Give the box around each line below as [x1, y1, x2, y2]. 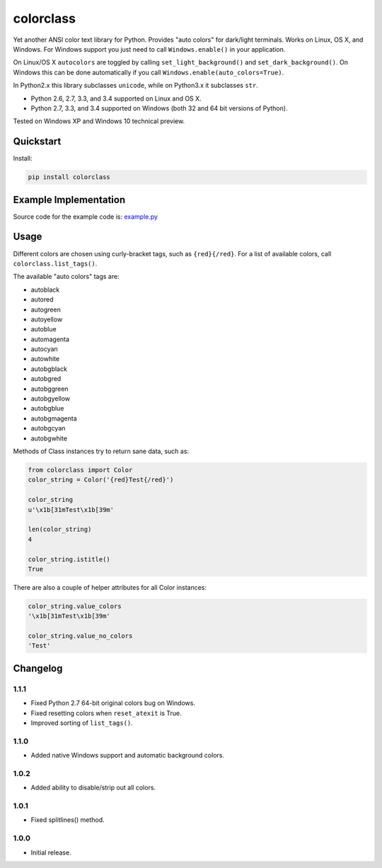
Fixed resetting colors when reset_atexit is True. [30, 709, 182, 717]
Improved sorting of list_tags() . [30, 719, 134, 727]
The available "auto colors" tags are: [13, 273, 120, 281]
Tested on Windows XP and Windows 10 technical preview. [13, 117, 185, 125]
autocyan [30, 345, 58, 353]
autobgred [30, 375, 62, 383]
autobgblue [30, 404, 64, 413]
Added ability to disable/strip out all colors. [30, 783, 156, 792]
